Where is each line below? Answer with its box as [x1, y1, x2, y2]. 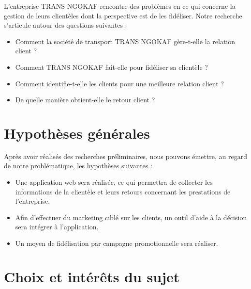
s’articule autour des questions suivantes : [4, 20, 127, 30]
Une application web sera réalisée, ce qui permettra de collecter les [15, 177, 213, 187]
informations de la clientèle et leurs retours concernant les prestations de [15, 186, 231, 196]
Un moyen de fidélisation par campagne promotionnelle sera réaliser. [15, 238, 218, 248]
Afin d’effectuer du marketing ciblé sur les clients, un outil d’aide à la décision [15, 212, 247, 222]
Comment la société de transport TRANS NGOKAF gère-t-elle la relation [15, 36, 235, 46]
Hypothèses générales [4, 123, 150, 143]
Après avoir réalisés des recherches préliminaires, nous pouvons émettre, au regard [4, 151, 248, 161]
